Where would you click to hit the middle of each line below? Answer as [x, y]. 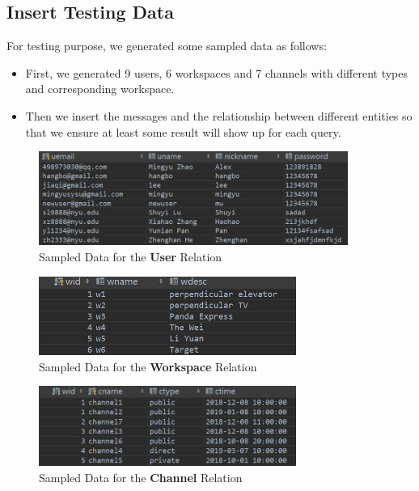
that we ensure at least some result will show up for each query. [183, 131]
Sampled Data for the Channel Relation [141, 477]
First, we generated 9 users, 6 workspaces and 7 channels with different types [217, 72]
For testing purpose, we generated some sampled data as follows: [167, 46]
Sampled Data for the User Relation [131, 256]
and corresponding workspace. [100, 89]
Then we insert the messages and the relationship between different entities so [219, 115]
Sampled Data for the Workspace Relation [148, 366]
